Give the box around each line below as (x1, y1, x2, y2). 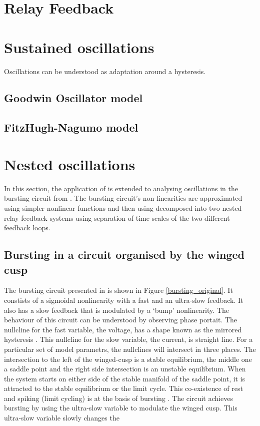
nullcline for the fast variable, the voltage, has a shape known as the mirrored (4, 324, 242, 334)
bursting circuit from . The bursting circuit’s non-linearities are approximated (4, 193, 242, 203)
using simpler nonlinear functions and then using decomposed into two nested (4, 202, 242, 213)
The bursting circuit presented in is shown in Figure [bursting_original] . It (4, 285, 233, 295)
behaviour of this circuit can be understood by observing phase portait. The (4, 314, 237, 325)
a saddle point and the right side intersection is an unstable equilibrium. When (4, 363, 246, 374)
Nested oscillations (4, 154, 135, 174)
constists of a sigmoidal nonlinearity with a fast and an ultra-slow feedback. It (4, 294, 243, 305)
